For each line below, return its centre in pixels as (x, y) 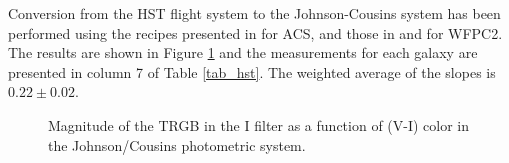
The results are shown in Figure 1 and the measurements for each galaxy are (243, 52)
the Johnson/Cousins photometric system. (177, 144)
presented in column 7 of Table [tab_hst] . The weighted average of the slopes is (252, 71)
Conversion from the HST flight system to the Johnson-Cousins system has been (254, 13)
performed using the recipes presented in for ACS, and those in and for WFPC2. (255, 32)
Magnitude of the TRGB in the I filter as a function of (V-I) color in (259, 124)
